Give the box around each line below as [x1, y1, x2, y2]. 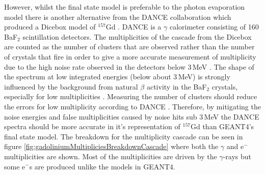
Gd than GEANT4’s [190, 121, 254, 132]
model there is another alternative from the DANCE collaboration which [4, 11, 231, 22]
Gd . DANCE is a [105, 21, 162, 32]
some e [4, 161, 25, 171]
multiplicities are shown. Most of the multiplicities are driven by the [4, 151, 217, 161]
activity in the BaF [146, 81, 207, 92]
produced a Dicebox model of [4, 21, 96, 32]
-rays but [223, 151, 251, 161]
